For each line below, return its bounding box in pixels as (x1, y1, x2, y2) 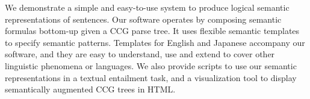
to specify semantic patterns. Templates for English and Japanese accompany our (5, 36, 305, 48)
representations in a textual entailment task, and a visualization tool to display (5, 71, 297, 83)
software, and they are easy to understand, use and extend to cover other (5, 48, 275, 60)
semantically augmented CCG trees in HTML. (5, 83, 176, 95)
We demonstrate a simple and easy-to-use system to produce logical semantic (5, 1, 290, 13)
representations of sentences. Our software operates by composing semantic (5, 13, 282, 25)
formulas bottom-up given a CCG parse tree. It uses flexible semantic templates (5, 24, 300, 37)
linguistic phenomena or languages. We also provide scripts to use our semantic (5, 59, 297, 72)
